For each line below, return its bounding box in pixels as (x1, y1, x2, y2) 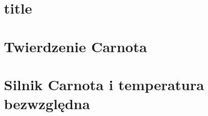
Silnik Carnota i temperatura (4, 74, 204, 94)
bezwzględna (4, 94, 90, 114)
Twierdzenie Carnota (4, 36, 147, 56)
